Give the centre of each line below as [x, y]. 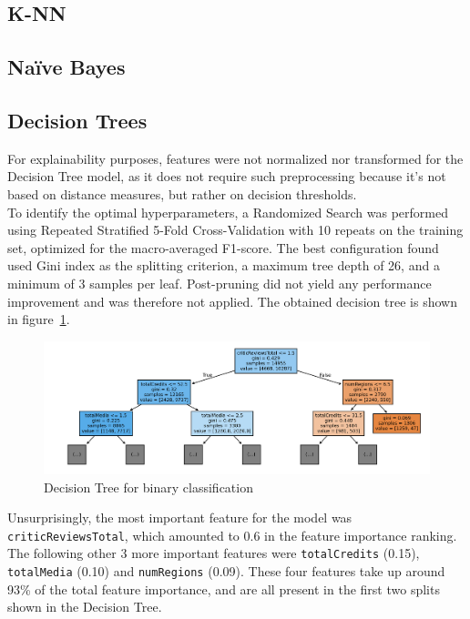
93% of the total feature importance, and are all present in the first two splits [224, 589]
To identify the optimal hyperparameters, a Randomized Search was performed [228, 212]
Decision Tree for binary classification [148, 487]
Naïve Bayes [66, 67]
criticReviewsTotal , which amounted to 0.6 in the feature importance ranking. [232, 535]
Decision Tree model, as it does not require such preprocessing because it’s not [227, 176]
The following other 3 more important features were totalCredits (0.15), [214, 553]
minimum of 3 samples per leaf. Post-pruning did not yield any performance [220, 283]
